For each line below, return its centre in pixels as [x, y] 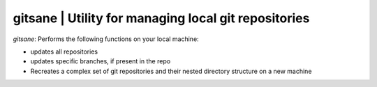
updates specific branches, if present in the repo [101, 61]
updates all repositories [64, 52]
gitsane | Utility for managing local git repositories [161, 18]
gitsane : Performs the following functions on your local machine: [106, 39]
